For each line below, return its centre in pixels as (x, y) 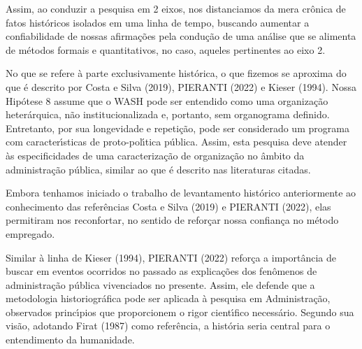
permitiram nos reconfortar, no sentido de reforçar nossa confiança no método (172, 220)
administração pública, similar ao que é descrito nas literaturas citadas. (158, 169)
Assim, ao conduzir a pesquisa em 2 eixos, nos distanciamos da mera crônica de (176, 8)
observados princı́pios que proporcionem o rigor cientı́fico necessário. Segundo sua (180, 312)
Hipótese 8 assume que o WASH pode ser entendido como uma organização (167, 100)
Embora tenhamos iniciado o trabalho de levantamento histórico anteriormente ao (181, 193)
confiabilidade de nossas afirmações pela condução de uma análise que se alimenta (181, 36)
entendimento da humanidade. (70, 340)
